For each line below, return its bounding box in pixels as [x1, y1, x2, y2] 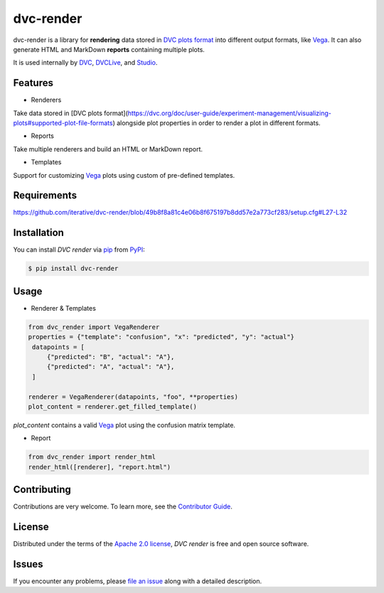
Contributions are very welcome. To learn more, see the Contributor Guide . [13, 502, 233, 511]
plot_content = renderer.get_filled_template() [28, 402, 197, 410]
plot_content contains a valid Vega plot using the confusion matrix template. [13, 420, 236, 429]
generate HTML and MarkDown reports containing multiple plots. [13, 45, 206, 53]
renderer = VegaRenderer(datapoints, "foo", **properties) [28, 392, 238, 401]
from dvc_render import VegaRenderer [28, 323, 160, 331]
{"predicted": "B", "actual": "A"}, [46, 353, 175, 361]
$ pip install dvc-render [28, 265, 119, 273]
